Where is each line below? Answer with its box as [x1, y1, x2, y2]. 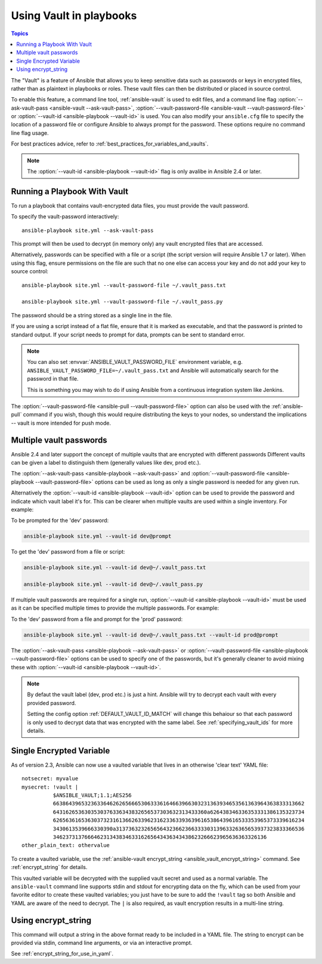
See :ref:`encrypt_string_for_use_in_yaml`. [11, 950, 113, 957]
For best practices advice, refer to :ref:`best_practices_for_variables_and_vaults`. [11, 140, 209, 147]
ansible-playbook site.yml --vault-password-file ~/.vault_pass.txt [21, 282, 226, 289]
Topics [11, 30, 29, 37]
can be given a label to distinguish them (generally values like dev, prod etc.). [11, 459, 201, 466]
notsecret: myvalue [21, 775, 79, 782]
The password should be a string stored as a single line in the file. [11, 311, 173, 319]
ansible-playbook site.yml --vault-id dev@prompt [23, 533, 172, 540]
